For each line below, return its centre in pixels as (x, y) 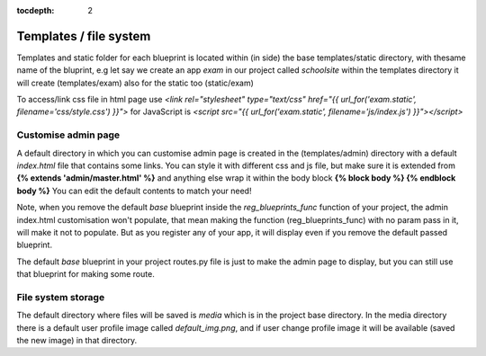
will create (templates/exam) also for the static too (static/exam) (135, 83)
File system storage (61, 297)
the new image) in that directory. (77, 341)
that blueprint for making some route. (85, 274)
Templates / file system (84, 36)
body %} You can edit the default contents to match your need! (134, 191)
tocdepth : (36, 10)
